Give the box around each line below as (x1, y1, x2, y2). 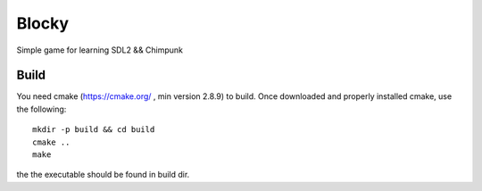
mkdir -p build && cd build (32, 125, 155, 135)
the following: (16, 104, 67, 114)
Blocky (16, 13, 70, 33)
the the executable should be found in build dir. (16, 170, 190, 180)
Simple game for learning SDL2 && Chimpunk (16, 45, 183, 55)
